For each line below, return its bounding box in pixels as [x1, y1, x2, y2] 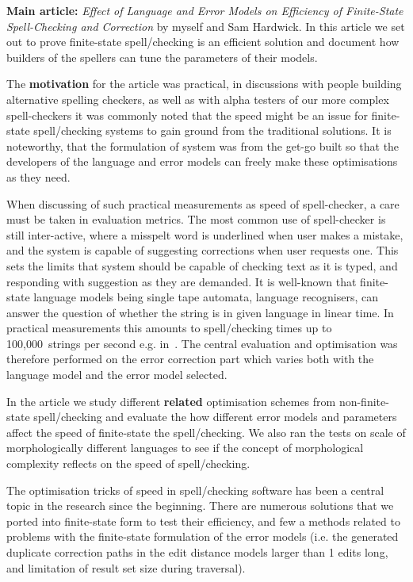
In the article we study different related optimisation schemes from [6, 392, 336, 409]
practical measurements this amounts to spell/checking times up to [6, 320, 332, 336]
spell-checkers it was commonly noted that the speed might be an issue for [6, 106, 368, 123]
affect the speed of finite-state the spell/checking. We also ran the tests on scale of [6, 423, 406, 440]
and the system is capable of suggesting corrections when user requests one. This [6, 242, 399, 258]
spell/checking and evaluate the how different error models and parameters [33, 408, 397, 425]
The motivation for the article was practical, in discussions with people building [6, 75, 402, 92]
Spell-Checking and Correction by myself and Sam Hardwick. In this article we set [6, 17, 405, 34]
